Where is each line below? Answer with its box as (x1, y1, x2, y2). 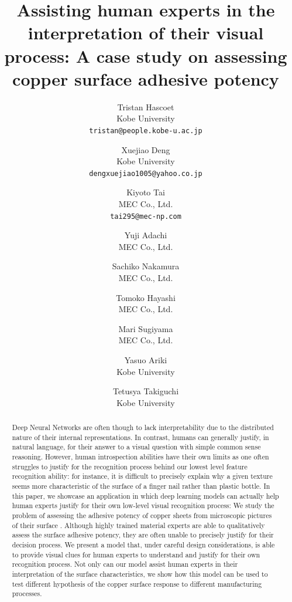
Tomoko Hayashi (116, 291, 176, 303)
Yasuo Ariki (124, 353, 167, 366)
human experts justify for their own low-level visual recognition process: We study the (12, 500, 274, 510)
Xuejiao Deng (121, 143, 170, 155)
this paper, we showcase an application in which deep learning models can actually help (12, 491, 279, 500)
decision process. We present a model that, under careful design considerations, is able (12, 540, 275, 550)
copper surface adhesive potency (12, 66, 279, 90)
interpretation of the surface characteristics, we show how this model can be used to (12, 569, 268, 579)
